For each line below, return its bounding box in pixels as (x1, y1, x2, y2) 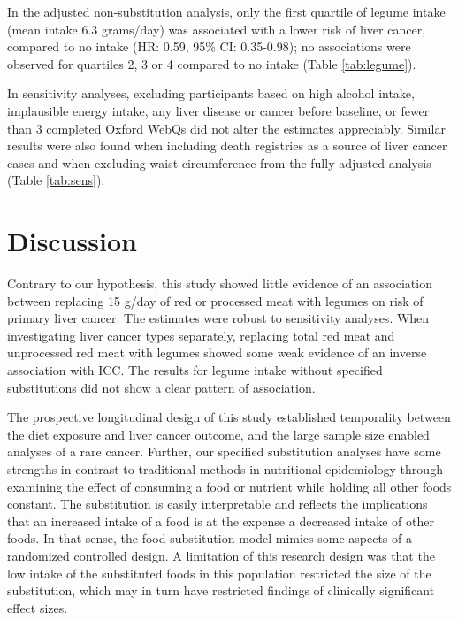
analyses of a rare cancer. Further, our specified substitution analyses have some (7, 442, 441, 461)
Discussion (7, 223, 137, 259)
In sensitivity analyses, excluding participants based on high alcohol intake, (7, 84, 415, 103)
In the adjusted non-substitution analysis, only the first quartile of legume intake (7, 3, 446, 20)
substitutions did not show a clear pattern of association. (7, 378, 316, 396)
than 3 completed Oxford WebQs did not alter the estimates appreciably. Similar (7, 119, 446, 137)
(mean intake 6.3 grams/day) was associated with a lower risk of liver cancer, (7, 19, 426, 38)
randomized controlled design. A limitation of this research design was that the (7, 546, 435, 564)
